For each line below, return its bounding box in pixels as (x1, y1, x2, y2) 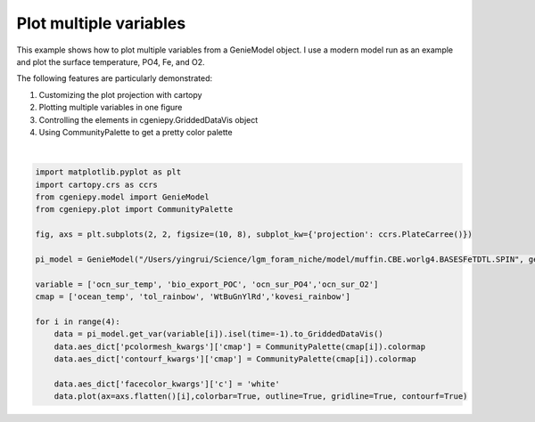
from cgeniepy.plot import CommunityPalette (35, 205, 234, 215)
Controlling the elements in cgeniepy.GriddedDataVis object (38, 114, 259, 125)
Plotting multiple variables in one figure (38, 102, 183, 113)
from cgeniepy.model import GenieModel (35, 192, 210, 202)
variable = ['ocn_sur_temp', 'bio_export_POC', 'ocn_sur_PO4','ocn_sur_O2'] (35, 279, 379, 289)
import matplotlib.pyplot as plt (35, 167, 182, 177)
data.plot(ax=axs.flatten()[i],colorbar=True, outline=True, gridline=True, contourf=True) (53, 392, 468, 402)
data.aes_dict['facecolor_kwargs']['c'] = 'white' (53, 378, 280, 389)
